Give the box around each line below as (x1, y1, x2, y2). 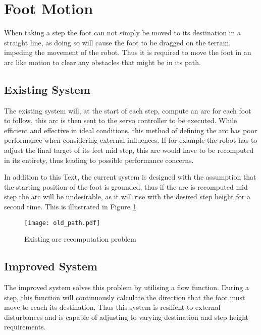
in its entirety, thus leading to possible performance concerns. (4, 154, 194, 165)
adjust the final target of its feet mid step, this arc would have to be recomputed (4, 145, 254, 155)
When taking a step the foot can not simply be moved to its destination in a (4, 27, 241, 38)
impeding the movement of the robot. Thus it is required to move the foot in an (4, 47, 251, 58)
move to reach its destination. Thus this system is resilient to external (4, 302, 221, 312)
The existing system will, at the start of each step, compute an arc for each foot (4, 105, 251, 116)
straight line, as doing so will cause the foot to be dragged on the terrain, (4, 37, 231, 47)
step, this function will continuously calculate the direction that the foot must (4, 292, 245, 302)
